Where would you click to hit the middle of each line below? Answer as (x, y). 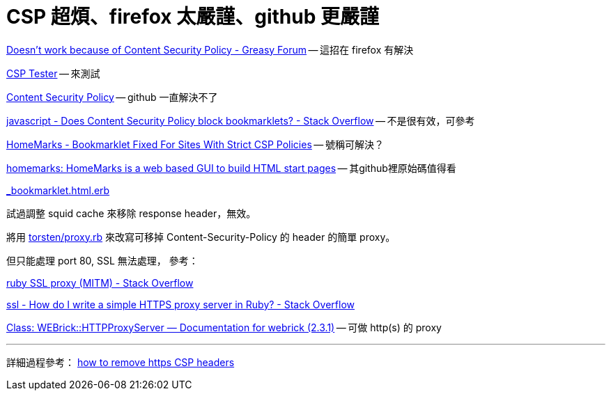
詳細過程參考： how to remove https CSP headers (121, 362)
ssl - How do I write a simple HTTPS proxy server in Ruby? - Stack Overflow (180, 304)
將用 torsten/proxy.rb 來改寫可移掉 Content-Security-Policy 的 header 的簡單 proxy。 (201, 237)
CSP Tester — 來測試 (53, 73)
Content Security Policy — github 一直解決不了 (112, 97)
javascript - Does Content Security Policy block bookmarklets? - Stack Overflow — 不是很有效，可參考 (241, 120)
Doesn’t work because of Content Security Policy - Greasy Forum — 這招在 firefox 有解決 (210, 49)
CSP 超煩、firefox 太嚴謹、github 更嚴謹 (193, 17)
